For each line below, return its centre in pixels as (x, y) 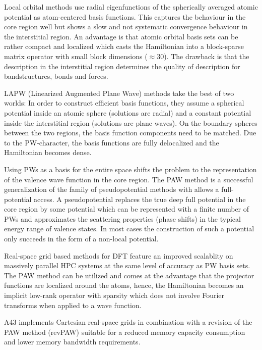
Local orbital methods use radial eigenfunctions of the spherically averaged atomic (131, 7)
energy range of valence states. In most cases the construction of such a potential (129, 229)
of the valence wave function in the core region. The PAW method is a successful (129, 179)
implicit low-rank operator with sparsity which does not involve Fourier (114, 295)
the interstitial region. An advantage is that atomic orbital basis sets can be (121, 36)
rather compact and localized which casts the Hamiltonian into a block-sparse (124, 46)
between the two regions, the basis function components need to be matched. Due (130, 133)
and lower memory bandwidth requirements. (72, 342)
